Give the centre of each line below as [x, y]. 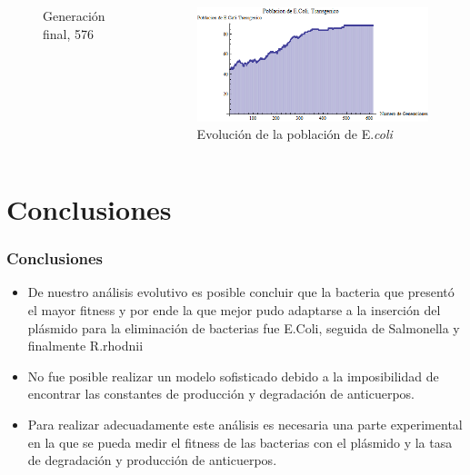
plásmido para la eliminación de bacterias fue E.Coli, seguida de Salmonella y [244, 327]
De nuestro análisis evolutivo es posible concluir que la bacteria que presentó [241, 292]
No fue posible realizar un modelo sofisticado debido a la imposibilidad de [233, 376]
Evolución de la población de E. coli [295, 134]
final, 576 [69, 33]
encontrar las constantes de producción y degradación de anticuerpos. [221, 394]
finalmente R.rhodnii [85, 346]
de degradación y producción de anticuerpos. [152, 460]
